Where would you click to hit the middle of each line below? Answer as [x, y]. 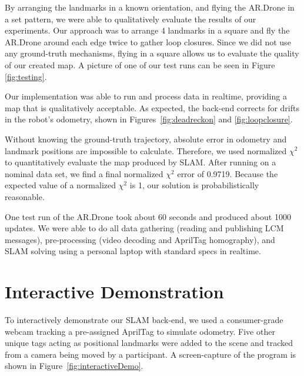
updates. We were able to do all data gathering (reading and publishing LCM [144, 228]
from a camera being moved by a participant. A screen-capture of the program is [151, 354]
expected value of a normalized [61, 185]
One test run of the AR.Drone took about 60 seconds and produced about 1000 [148, 216]
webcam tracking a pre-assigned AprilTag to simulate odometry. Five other [140, 331]
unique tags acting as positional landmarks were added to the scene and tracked [149, 343]
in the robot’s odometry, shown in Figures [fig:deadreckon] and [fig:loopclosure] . [149, 119]
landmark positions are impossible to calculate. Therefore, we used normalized [146, 150]
